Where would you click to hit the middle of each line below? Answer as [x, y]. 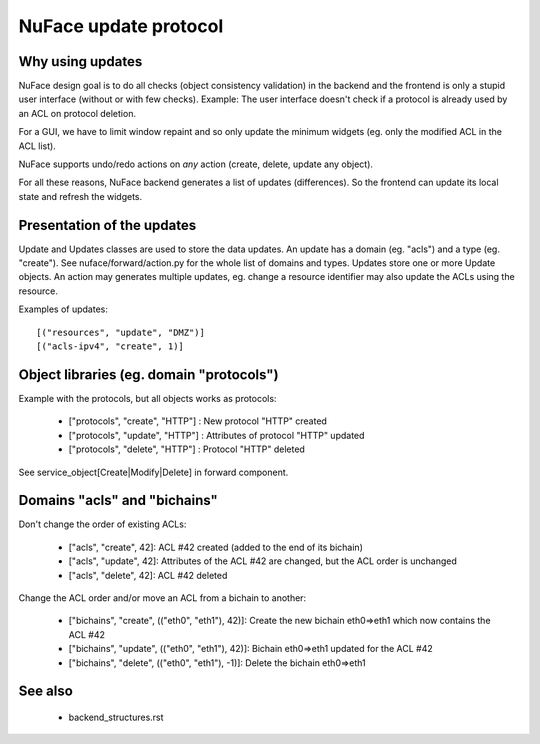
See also [46, 691]
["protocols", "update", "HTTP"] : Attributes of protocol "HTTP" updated [216, 435]
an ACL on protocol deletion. [77, 113]
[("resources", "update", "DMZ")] [120, 332]
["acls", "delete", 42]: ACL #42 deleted [148, 575]
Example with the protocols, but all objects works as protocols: [147, 398]
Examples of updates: [63, 309]
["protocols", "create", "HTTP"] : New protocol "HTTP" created [197, 421]
